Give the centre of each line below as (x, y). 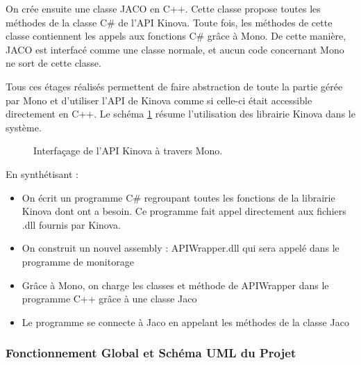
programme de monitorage (78, 261)
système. (24, 127)
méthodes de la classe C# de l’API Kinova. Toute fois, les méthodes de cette (169, 22)
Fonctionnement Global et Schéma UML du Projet (151, 353)
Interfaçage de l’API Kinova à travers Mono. (128, 151)
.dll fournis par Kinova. (71, 224)
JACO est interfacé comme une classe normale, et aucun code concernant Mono (175, 49)
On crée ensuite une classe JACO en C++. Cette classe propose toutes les (163, 8)
